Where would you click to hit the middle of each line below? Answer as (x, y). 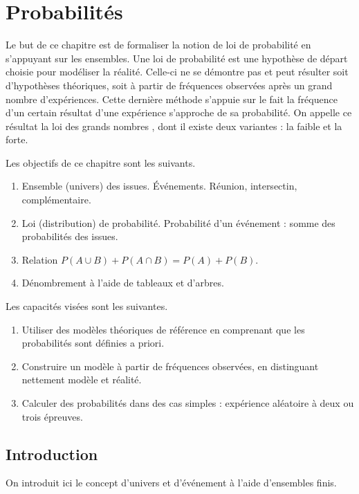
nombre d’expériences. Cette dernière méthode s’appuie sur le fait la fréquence (172, 99)
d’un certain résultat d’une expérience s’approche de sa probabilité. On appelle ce (179, 112)
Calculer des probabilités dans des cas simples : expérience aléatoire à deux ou (188, 403)
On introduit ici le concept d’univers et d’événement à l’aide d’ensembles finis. (171, 483)
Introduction (52, 454)
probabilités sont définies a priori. (93, 343)
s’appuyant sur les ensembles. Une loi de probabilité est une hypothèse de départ (177, 58)
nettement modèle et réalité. (82, 379)
